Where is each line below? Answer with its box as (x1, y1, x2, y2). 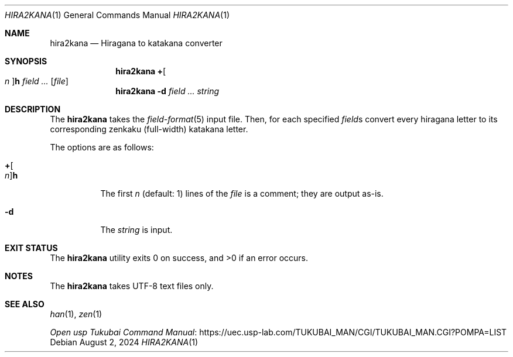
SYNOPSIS (5, 56, 47, 66)
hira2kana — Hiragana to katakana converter (50, 38, 223, 48)
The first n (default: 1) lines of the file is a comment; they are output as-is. (100, 188, 384, 198)
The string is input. (100, 225, 173, 235)
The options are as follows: (50, 142, 154, 152)
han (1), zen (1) (50, 309, 102, 319)
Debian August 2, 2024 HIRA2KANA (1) (50, 337, 199, 347)
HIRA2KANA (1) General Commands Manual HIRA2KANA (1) (5, 10, 230, 20)
